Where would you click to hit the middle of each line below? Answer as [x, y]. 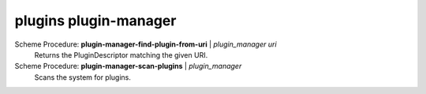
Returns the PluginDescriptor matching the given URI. [121, 55]
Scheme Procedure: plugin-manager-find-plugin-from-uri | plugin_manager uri [146, 44]
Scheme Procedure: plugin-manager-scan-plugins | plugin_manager [128, 66]
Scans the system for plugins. [83, 77]
